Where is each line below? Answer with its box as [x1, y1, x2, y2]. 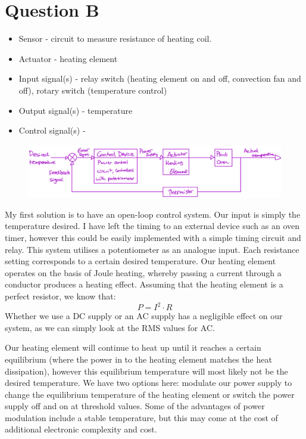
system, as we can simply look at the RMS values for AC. [5, 321, 215, 333]
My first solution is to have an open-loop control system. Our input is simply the [5, 208, 301, 220]
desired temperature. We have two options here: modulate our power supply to [5, 376, 292, 389]
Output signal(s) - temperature [18, 104, 133, 116]
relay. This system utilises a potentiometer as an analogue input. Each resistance [5, 243, 299, 255]
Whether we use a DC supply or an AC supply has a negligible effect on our [5, 310, 283, 322]
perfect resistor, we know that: [5, 290, 116, 302]
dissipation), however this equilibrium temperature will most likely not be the [5, 364, 288, 377]
